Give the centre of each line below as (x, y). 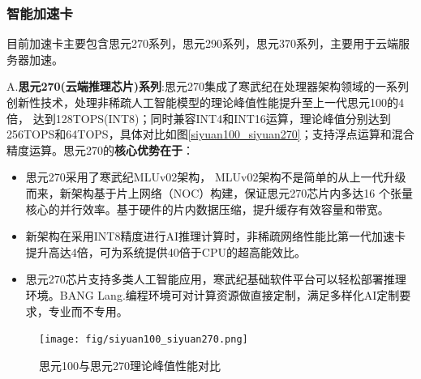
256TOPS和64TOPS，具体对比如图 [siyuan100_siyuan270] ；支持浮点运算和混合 (210, 134)
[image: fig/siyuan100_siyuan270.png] (144, 340)
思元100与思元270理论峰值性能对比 (130, 365)
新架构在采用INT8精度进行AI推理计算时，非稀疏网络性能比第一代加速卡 (216, 236)
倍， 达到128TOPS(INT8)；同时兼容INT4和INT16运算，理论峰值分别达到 (199, 118)
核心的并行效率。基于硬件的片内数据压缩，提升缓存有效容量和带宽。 (207, 209)
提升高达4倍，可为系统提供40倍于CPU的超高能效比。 (165, 251)
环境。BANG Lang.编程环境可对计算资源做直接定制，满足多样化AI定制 (213, 294)
